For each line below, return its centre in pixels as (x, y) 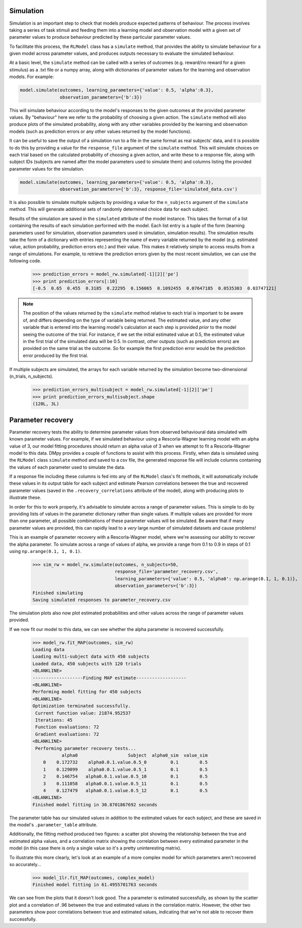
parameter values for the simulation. (47, 169)
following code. (25, 261)
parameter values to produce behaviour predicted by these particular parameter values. (100, 37)
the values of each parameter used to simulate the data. (67, 467)
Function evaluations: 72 (67, 727)
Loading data (49, 650)
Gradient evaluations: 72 (67, 734)
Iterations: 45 (54, 720)
